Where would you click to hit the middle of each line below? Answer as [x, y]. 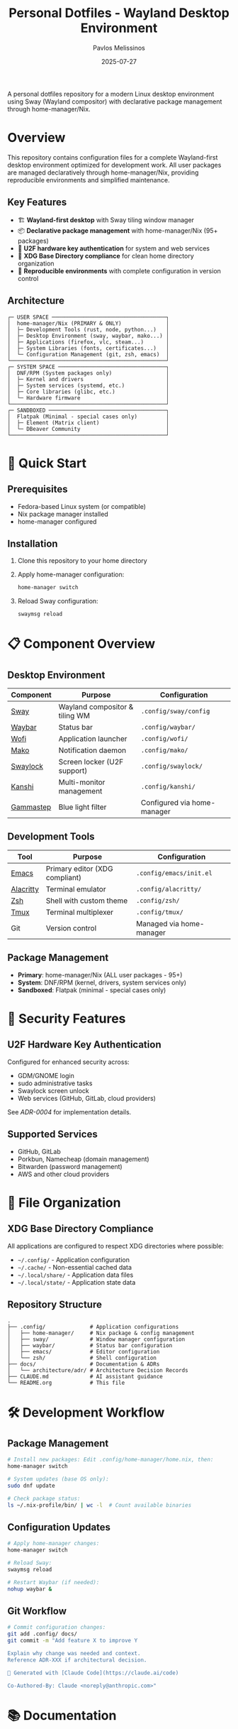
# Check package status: [44, 1498]
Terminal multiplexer [80, 912]
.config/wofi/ [164, 739]
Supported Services [52, 1135]
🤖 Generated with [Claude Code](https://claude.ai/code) [93, 1673]
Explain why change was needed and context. [74, 1654]
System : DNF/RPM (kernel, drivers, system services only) [102, 982]
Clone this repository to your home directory [82, 561]
